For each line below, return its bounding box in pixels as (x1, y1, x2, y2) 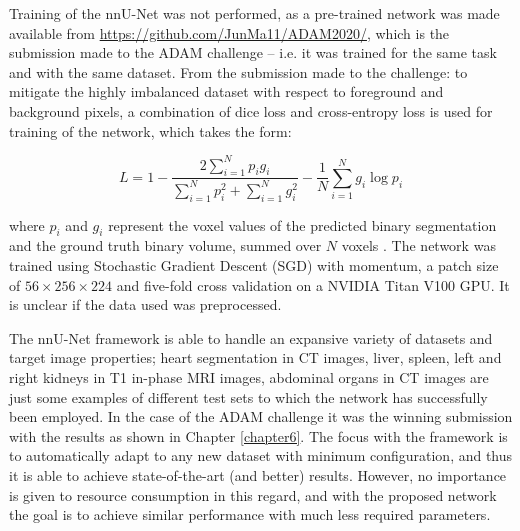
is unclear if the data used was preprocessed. (9, 294, 282, 315)
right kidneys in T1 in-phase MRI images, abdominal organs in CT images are (9, 366, 489, 387)
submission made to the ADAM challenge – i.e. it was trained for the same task (9, 42, 497, 63)
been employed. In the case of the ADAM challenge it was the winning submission (9, 406, 513, 427)
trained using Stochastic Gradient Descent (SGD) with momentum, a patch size (9, 255, 499, 276)
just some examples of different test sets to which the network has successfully (9, 386, 488, 407)
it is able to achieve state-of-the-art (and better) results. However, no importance (9, 464, 507, 485)
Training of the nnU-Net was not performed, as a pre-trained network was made (9, 3, 500, 23)
